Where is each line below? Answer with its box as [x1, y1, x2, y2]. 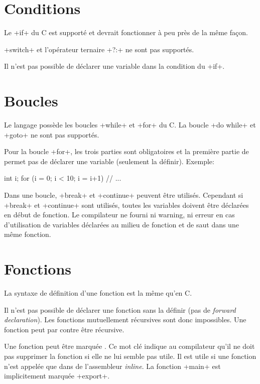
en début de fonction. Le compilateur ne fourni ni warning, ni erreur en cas [4, 209, 235, 220]
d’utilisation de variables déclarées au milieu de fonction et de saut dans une [4, 219, 239, 229]
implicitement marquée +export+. [4, 370, 110, 381]
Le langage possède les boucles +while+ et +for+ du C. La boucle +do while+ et [4, 119, 256, 130]
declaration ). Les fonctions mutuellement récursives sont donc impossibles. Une [4, 314, 246, 325]
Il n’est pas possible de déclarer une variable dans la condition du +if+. [4, 61, 225, 71]
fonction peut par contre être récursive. [4, 324, 124, 334]
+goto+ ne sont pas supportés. [4, 129, 99, 140]
